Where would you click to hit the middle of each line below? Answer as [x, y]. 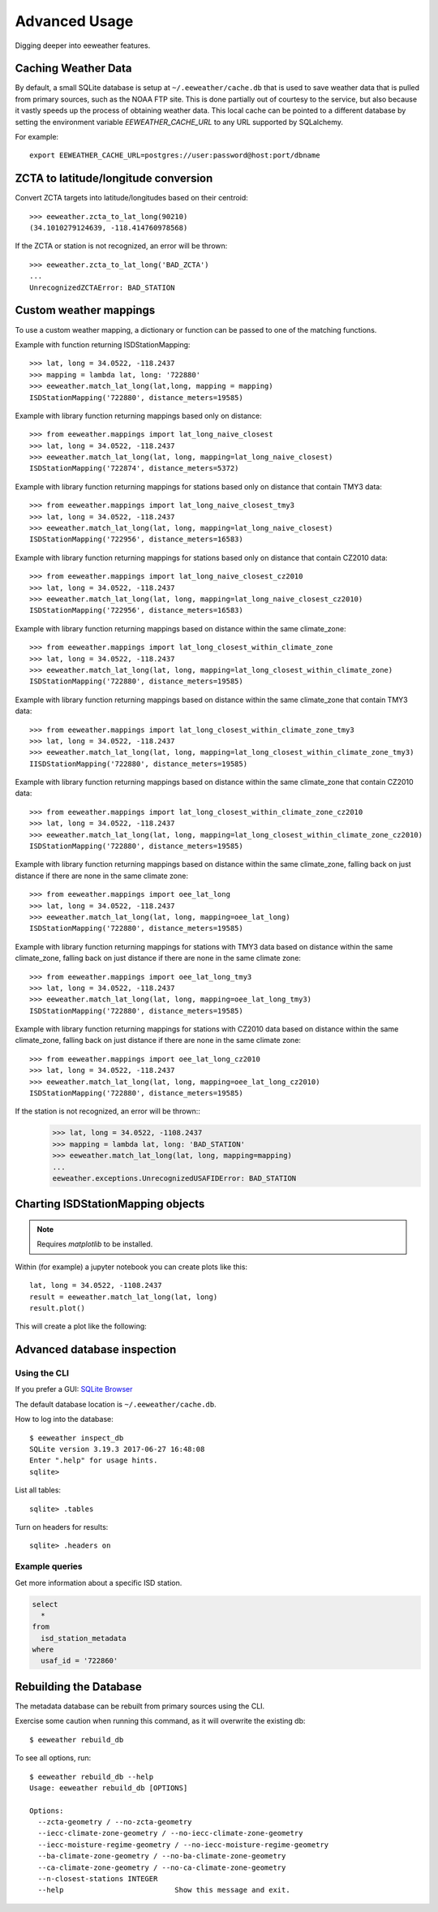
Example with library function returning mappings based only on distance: [139, 416]
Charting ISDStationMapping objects [110, 1204]
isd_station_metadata [84, 1638]
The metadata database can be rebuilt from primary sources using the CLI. [140, 1706]
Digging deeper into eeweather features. [83, 45]
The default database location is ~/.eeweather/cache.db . [116, 1404]
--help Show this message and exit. [164, 1890]
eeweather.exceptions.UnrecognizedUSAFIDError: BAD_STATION [174, 1178]
